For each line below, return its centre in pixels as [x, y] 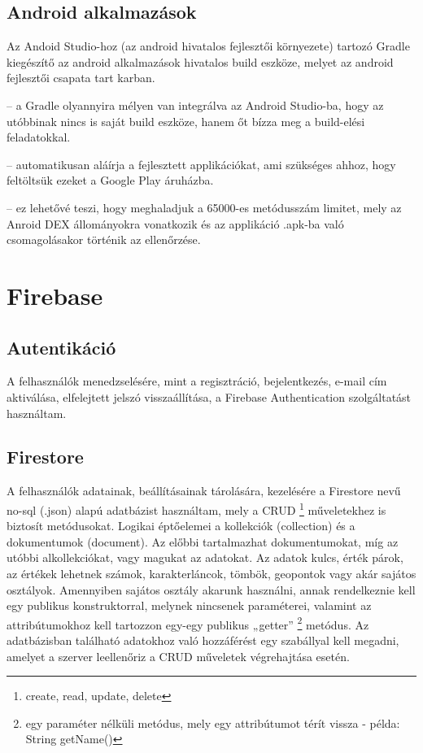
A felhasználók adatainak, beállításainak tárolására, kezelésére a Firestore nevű [204, 491]
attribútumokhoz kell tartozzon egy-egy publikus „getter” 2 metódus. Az [188, 623]
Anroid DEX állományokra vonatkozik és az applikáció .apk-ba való [175, 223]
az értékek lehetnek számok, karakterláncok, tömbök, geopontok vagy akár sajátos [211, 573]
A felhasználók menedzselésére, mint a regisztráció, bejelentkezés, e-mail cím [197, 381]
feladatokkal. [39, 137]
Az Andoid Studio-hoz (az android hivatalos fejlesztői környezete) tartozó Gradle [208, 46]
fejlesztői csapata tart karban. [81, 78]
